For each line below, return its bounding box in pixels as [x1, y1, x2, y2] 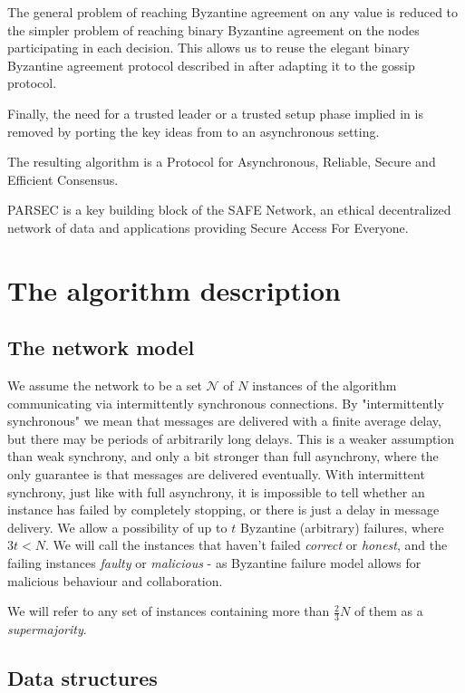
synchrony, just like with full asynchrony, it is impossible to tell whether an [7, 482, 425, 501]
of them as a [354, 602, 423, 621]
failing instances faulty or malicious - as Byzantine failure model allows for [7, 553, 421, 573]
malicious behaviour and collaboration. [7, 571, 223, 590]
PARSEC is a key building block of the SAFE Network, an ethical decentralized [7, 200, 451, 219]
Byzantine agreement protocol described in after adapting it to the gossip [7, 55, 415, 74]
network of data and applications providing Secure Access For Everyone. [7, 217, 409, 236]
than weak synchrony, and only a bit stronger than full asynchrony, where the [7, 447, 439, 466]
